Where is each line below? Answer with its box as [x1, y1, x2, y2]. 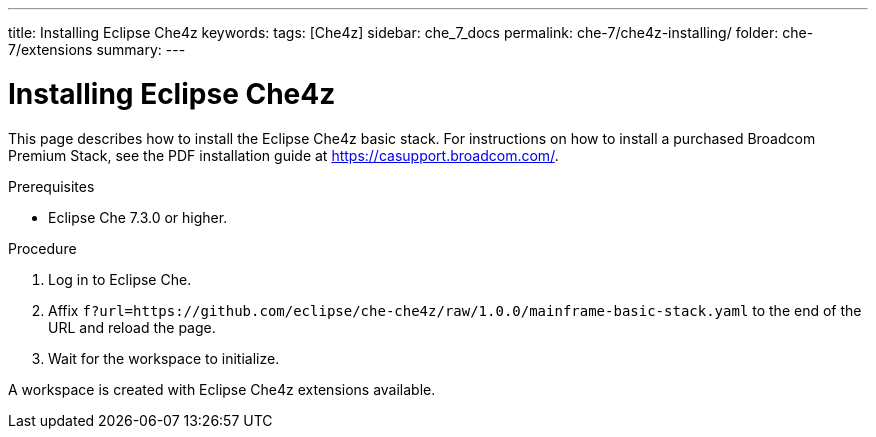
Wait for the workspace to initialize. [48, 349, 280, 367]
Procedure [8, 239, 77, 257]
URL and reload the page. [48, 318, 216, 336]
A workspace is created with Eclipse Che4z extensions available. [8, 380, 436, 398]
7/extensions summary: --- [8, 41, 186, 58]
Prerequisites [8, 177, 95, 195]
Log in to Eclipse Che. [48, 270, 192, 288]
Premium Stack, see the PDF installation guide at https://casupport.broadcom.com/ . [8, 146, 559, 164]
